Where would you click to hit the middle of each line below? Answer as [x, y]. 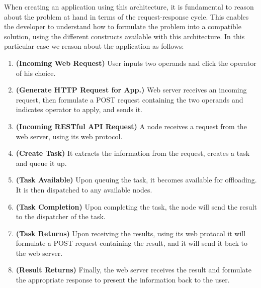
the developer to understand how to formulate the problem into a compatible [123, 26]
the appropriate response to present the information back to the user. [123, 280]
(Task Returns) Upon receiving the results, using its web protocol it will [131, 233]
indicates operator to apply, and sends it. [79, 109]
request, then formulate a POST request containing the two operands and [129, 99]
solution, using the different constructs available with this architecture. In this [124, 36]
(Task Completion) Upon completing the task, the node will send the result [136, 206]
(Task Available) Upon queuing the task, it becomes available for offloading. [136, 180]
